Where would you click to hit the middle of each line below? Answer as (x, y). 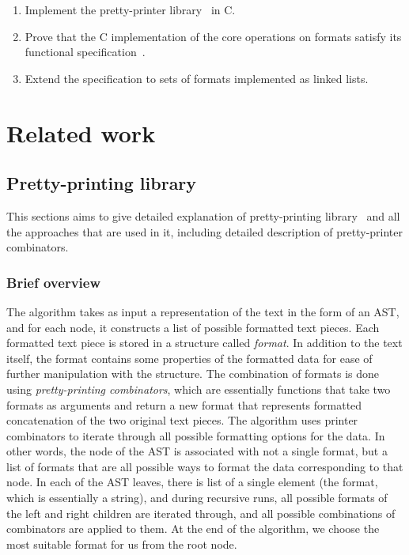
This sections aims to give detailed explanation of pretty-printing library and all (203, 215)
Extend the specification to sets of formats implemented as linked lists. (197, 78)
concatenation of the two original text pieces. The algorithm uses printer (182, 420)
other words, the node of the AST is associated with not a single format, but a (197, 451)
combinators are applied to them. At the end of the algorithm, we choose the (193, 529)
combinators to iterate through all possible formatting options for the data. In (196, 435)
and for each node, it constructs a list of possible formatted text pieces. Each (193, 327)
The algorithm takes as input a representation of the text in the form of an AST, (203, 311)
